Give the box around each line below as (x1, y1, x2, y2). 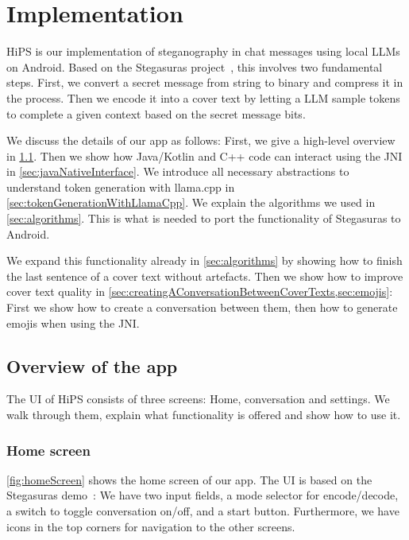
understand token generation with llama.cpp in (6, 178, 235, 195)
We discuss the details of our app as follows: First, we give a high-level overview (6, 132, 395, 149)
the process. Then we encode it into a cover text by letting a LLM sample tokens (6, 89, 400, 106)
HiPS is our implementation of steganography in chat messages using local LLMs (6, 43, 400, 60)
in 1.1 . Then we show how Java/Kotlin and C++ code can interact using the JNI (6, 147, 403, 164)
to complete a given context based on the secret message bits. (6, 105, 306, 122)
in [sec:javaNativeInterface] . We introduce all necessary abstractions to (6, 163, 349, 180)
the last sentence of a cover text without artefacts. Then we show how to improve (6, 267, 403, 284)
